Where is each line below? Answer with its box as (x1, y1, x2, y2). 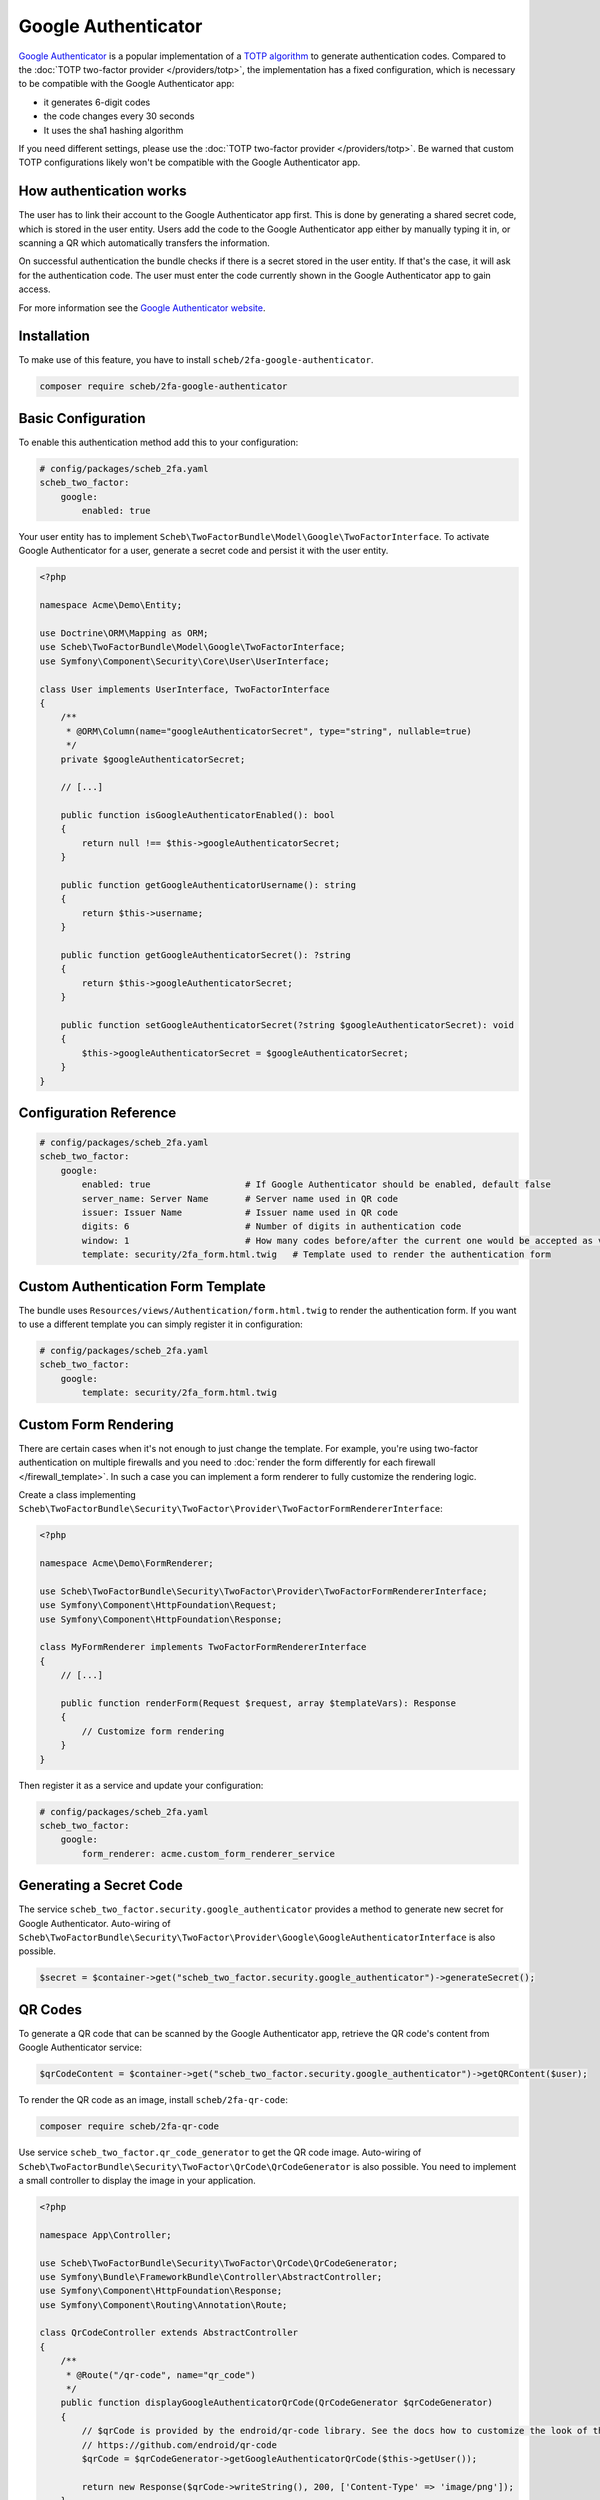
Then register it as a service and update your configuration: (18, 1779, 264, 1791)
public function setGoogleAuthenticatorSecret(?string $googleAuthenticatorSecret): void (60, 1019, 515, 1030)
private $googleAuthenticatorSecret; (60, 753, 246, 765)
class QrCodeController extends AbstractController (39, 2327, 299, 2339)
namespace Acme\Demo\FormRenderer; (39, 1558, 214, 1569)
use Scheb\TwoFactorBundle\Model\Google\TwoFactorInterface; (39, 641, 346, 653)
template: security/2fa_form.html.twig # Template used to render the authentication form (81, 1249, 552, 1260)
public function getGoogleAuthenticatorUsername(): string (60, 880, 357, 891)
